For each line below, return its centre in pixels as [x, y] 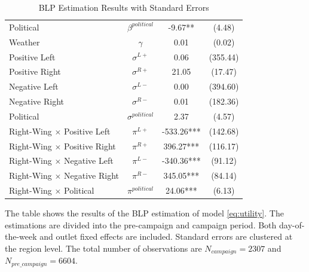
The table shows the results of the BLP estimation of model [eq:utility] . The [144, 213]
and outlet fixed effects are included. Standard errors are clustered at [166, 236]
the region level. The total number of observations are [103, 248]
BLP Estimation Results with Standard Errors [124, 7]
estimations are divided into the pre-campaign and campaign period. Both [141, 224]
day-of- [292, 224]
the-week [21, 236]
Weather [25, 42]
